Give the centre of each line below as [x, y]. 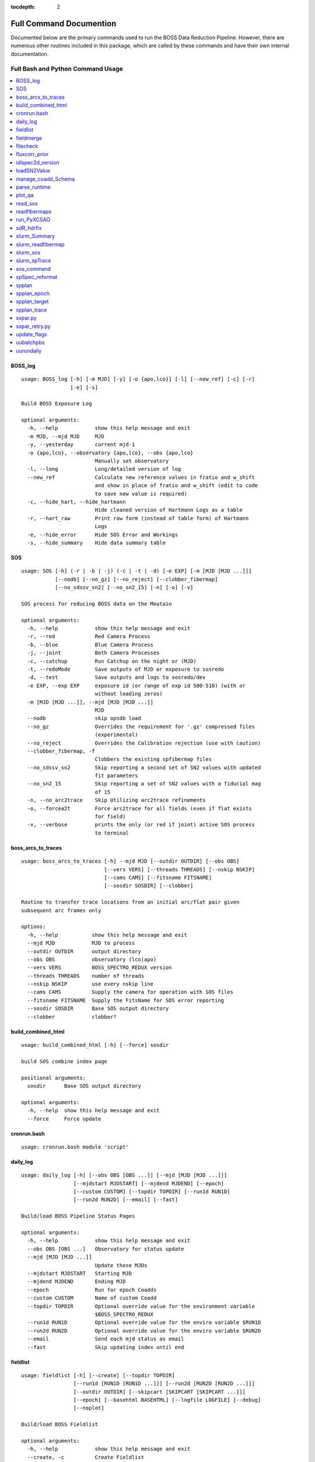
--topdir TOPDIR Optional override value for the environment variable [141, 1306]
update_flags [32, 334]
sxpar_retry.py [33, 326]
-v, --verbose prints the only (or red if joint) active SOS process [141, 825]
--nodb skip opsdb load [84, 718]
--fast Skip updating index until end [106, 1347]
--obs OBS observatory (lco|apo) [92, 959]
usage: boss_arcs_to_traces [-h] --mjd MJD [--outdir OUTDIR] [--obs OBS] [130, 861]
